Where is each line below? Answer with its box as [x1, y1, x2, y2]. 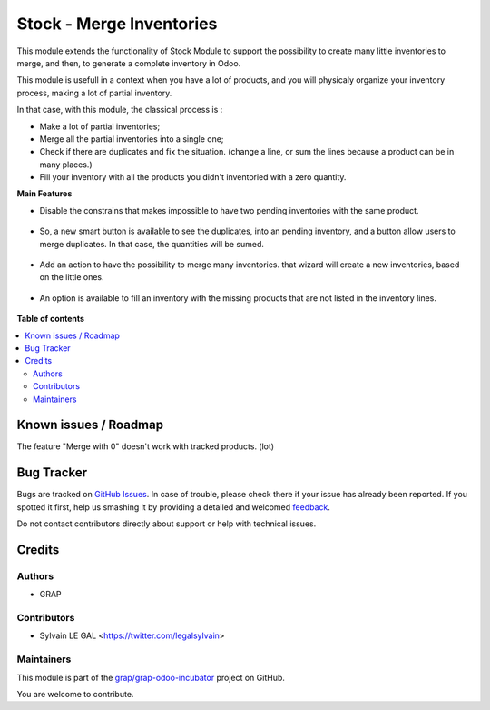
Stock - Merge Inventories [16, 14, 218, 34]
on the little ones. [39, 272, 104, 283]
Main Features [16, 188, 73, 199]
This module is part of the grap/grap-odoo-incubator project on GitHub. [16, 672, 286, 683]
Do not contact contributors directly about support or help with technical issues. [16, 518, 317, 529]
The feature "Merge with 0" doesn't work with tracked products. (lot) [16, 441, 275, 452]
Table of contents [16, 314, 85, 325]
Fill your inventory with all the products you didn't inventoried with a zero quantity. [39, 172, 347, 183]
